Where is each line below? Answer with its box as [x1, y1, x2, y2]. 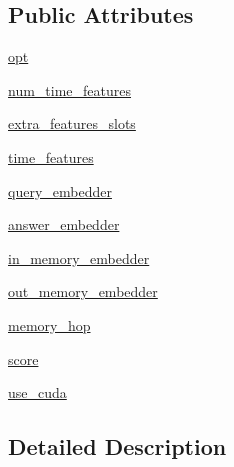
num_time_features [8, 79, 132, 100]
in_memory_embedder [8, 247, 150, 268]
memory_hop [8, 314, 91, 335]
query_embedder [8, 180, 112, 201]
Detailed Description [8, 431, 227, 462]
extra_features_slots [8, 113, 136, 134]
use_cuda [8, 382, 67, 403]
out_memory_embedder [8, 281, 158, 302]
